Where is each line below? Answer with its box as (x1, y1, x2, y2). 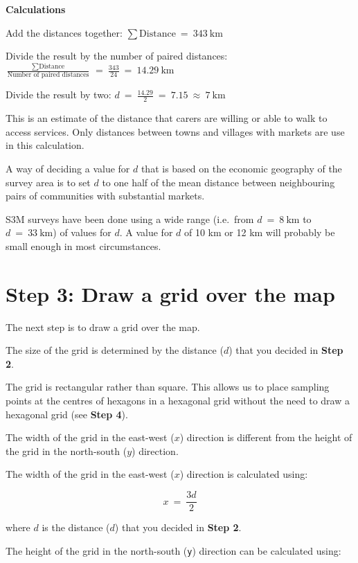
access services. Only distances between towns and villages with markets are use (6, 124, 345, 138)
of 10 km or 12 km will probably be (184, 225, 335, 240)
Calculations (6, 2, 66, 16)
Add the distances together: (6, 25, 123, 39)
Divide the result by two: (6, 87, 111, 102)
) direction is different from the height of (179, 430, 352, 445)
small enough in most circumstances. (6, 238, 161, 253)
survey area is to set (6, 175, 91, 189)
